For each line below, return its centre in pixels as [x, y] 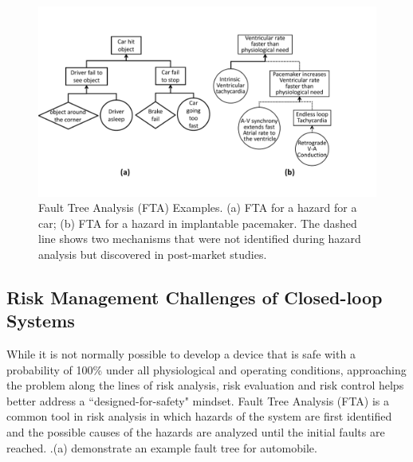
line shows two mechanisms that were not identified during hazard [200, 239]
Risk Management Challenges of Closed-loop [195, 297]
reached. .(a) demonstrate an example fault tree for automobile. [162, 447]
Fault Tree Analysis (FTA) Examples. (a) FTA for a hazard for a [198, 208]
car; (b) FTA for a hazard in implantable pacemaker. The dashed [198, 223]
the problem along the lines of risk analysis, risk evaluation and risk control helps [205, 385]
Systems [41, 321]
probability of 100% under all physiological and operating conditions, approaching [206, 369]
